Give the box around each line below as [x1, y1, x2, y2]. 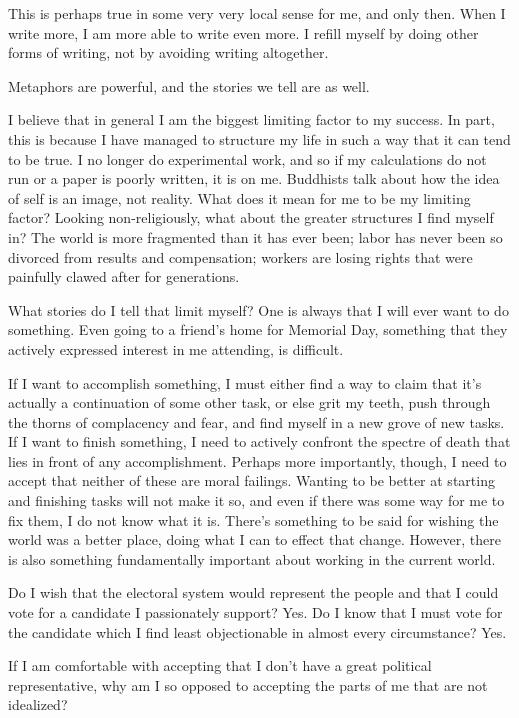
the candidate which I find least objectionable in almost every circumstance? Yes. [8, 621, 507, 642]
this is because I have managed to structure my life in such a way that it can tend [8, 128, 511, 149]
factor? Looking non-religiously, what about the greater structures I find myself [8, 207, 494, 228]
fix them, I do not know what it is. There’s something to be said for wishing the [8, 509, 499, 530]
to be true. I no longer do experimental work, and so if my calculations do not [8, 148, 487, 169]
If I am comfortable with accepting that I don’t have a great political [8, 655, 432, 676]
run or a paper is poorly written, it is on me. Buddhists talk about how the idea [8, 168, 500, 189]
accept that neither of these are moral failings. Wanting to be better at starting [8, 470, 495, 491]
